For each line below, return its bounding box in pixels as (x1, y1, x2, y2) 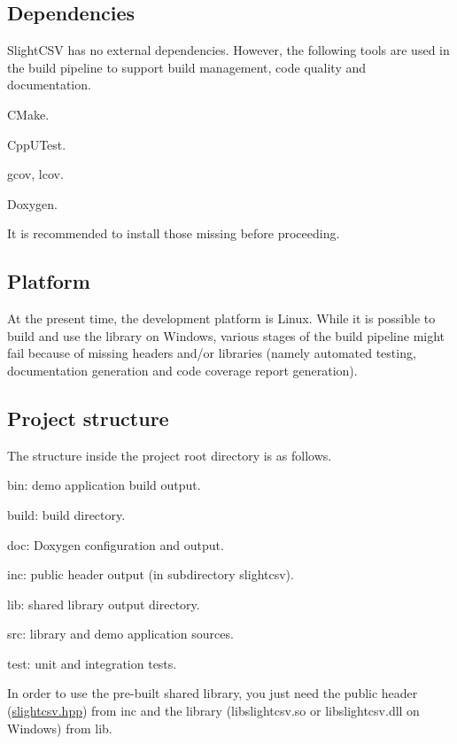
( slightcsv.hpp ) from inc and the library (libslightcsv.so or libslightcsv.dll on (7, 701, 420, 720)
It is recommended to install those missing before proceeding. (7, 224, 340, 243)
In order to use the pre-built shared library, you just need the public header (7, 684, 418, 702)
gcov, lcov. (7, 165, 64, 183)
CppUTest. (7, 135, 66, 153)
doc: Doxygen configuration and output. (7, 535, 224, 554)
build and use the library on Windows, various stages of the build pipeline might (7, 326, 445, 345)
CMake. (7, 105, 50, 123)
